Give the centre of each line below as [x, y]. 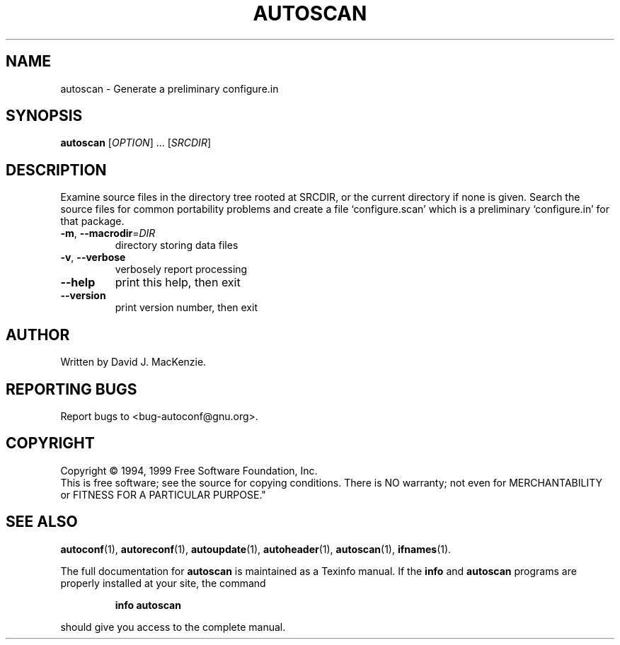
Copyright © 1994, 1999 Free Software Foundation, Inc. [189, 470]
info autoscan [148, 605]
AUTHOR [38, 335]
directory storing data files [177, 245]
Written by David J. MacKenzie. [133, 362]
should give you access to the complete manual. [173, 627]
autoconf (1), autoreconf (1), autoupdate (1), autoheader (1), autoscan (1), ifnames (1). [256, 549]
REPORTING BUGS [71, 389]
